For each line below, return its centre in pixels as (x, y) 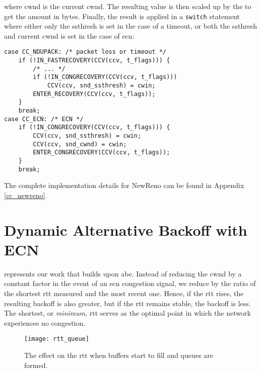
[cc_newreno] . (26, 195)
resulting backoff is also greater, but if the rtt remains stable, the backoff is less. (127, 303)
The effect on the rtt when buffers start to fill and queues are (119, 355)
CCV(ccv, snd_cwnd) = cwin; (80, 144)
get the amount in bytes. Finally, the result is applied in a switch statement (122, 16)
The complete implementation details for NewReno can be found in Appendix (124, 185)
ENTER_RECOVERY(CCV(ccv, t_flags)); (94, 94)
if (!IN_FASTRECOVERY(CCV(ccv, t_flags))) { (94, 61)
